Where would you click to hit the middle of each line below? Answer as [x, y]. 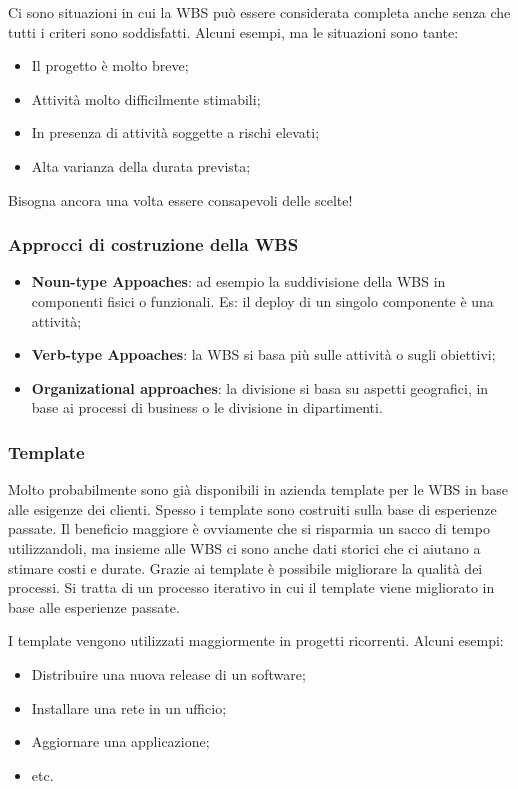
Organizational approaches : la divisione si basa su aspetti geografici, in [260, 387]
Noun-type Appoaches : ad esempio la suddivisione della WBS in [238, 281]
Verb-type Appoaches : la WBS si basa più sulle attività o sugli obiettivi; [263, 354]
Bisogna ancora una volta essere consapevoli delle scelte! [180, 199]
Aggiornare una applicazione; [120, 741]
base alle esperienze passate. [94, 606]
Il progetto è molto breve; [110, 65]
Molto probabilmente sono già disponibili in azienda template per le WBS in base [258, 489]
